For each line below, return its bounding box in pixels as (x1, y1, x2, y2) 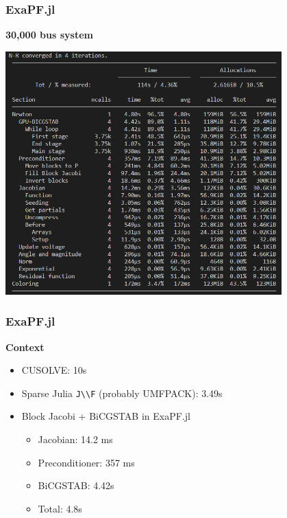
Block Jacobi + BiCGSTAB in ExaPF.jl (21, 409, 190, 423)
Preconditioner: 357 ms (38, 455, 135, 469)
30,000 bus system (5, 27, 93, 42)
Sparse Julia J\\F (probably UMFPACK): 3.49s (21, 385, 223, 400)
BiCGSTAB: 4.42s (38, 478, 114, 493)
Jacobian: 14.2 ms (38, 431, 113, 446)
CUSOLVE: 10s (21, 363, 87, 377)
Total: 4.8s (38, 501, 82, 515)
